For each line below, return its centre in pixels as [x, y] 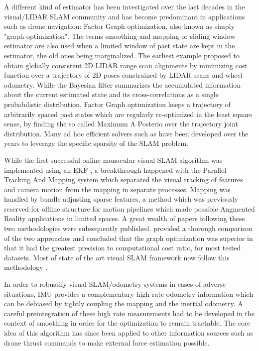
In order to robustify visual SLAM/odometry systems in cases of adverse [115, 284]
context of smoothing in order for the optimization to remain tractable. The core [127, 323]
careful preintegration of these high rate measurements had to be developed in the [129, 313]
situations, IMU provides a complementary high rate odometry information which [129, 293]
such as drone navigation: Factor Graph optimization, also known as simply [119, 26]
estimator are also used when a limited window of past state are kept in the [120, 46]
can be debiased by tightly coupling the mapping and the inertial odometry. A [124, 303]
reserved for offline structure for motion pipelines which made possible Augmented [129, 208]
